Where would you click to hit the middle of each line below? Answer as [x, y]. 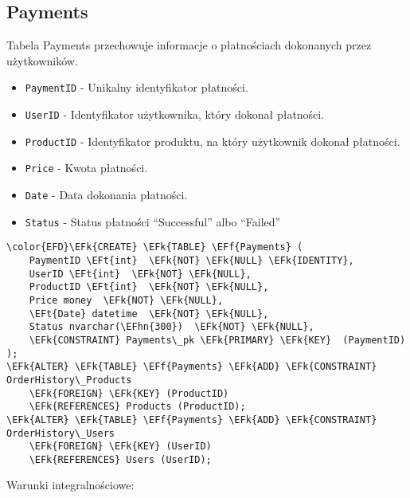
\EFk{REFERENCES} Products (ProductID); [137, 407]
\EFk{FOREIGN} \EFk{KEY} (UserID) [120, 447]
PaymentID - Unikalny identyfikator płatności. [137, 87]
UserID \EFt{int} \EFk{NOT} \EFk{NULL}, [140, 274]
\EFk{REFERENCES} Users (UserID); [120, 459]
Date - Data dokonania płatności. [106, 195]
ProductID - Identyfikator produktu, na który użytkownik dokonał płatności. [213, 141]
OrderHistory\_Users [61, 433]
